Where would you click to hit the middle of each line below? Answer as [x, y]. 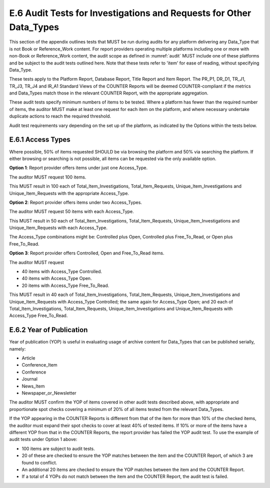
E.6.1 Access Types [40, 140]
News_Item [33, 386]
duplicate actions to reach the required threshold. [60, 116]
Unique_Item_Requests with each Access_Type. [58, 228]
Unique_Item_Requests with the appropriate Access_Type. [69, 193]
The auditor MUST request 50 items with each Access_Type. [72, 211]
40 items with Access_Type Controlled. [62, 271]
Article [28, 358]
